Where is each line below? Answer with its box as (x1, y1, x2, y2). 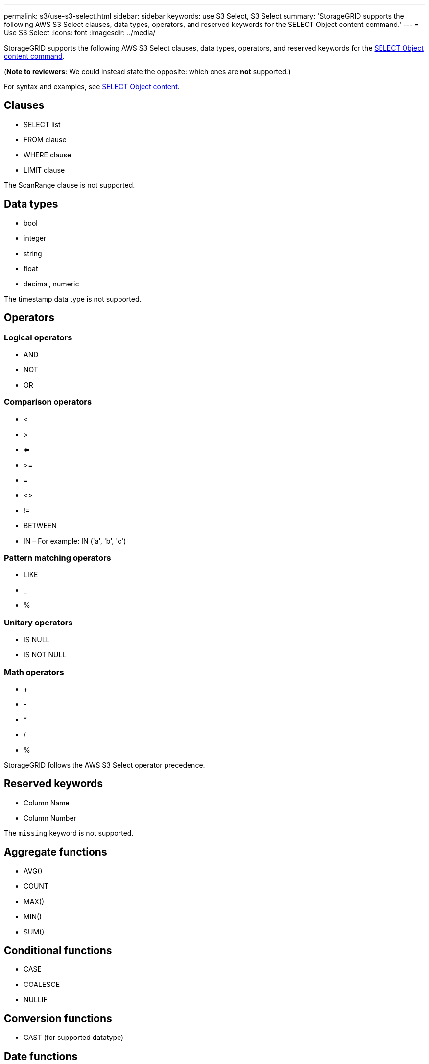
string (24, 249, 42, 258)
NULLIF (24, 995, 48, 1004)
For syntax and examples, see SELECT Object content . (4, 82, 180, 91)
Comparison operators (4, 397, 92, 407)
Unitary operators (4, 617, 73, 627)
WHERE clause (24, 150, 71, 159)
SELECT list (24, 120, 61, 129)
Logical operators (4, 332, 72, 342)
